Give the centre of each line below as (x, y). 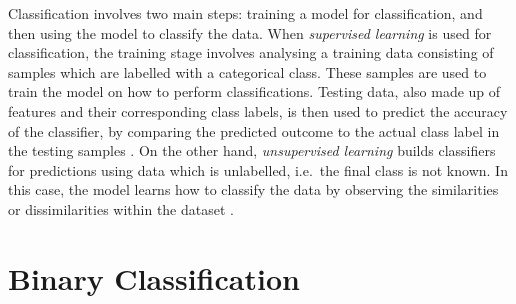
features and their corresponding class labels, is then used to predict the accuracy (258, 110)
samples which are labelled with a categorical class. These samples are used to (247, 71)
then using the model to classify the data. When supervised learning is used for (250, 32)
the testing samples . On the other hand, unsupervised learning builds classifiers (252, 150)
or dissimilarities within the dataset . (121, 208)
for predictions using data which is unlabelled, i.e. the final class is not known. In (258, 169)
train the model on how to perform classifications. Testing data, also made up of (254, 91)
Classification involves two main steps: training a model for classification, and (245, 13)
